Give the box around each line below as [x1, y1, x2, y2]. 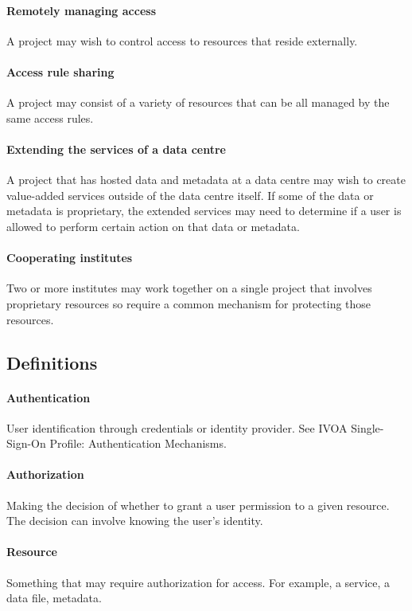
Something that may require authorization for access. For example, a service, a [6, 574, 391, 590]
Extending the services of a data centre [6, 140, 226, 157]
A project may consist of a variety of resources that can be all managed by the [6, 94, 390, 111]
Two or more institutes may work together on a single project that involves [6, 280, 372, 296]
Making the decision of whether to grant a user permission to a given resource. [6, 496, 390, 513]
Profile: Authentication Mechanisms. [49, 435, 227, 452]
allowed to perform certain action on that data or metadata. [6, 217, 300, 234]
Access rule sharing [6, 63, 115, 80]
